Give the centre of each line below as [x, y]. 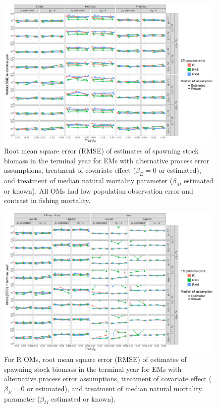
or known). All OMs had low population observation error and [99, 190]
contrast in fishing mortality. [47, 200]
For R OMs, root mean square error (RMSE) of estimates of [95, 359]
